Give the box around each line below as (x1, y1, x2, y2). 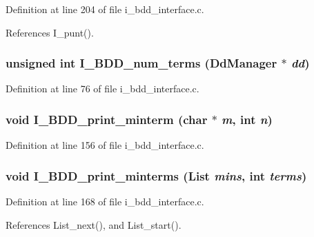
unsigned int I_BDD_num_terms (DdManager (6, 54, 277, 72)
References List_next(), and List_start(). (6, 217, 181, 231)
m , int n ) (222, 110, 273, 127)
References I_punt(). (6, 25, 94, 39)
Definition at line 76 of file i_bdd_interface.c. (6, 81, 199, 96)
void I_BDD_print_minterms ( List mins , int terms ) (6, 167, 307, 184)
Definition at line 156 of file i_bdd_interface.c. (6, 138, 204, 152)
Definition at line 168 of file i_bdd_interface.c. (6, 194, 204, 209)
